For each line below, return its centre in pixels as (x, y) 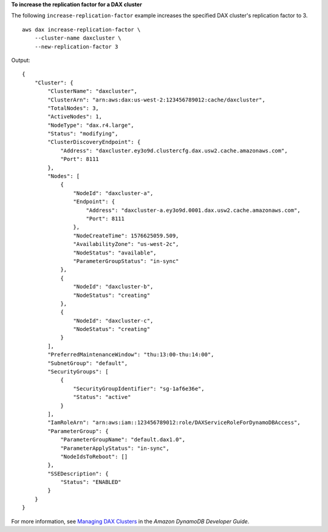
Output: (21, 60)
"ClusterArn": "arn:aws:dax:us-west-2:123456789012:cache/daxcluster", (156, 100)
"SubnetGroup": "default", (88, 363)
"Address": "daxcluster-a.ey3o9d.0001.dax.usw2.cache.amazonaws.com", (193, 210)
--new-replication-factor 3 (76, 46)
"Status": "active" (102, 397)
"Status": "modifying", (83, 134)
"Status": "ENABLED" (91, 482)
